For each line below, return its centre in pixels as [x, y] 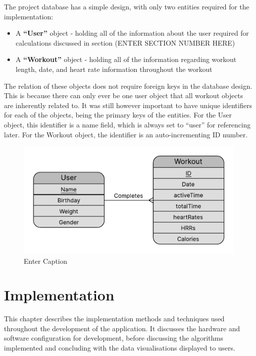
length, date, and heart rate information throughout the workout [114, 69]
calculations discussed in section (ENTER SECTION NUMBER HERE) [125, 42]
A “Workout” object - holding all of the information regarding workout [126, 59]
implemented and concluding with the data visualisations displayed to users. [120, 348]
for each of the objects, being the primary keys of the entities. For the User [118, 115]
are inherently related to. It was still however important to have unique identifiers [128, 105]
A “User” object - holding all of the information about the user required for [132, 33]
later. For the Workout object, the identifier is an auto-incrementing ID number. [126, 134]
